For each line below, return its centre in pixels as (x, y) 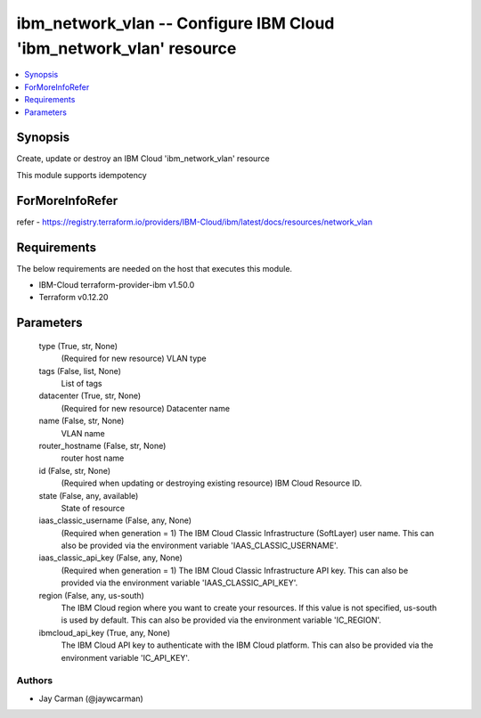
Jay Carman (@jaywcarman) (91, 698)
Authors (35, 681)
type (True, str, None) (78, 346)
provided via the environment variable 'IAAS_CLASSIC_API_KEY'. (179, 583)
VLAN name (83, 433)
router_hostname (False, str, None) (102, 445)
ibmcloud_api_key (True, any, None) (105, 632)
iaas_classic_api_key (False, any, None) (110, 558)
